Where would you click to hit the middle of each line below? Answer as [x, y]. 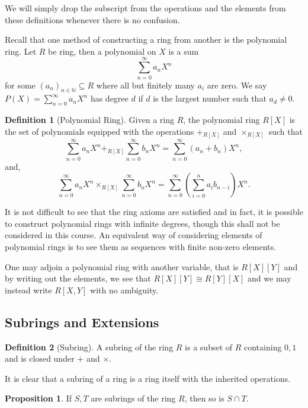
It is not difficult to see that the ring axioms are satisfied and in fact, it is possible [154, 212]
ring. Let [21, 51]
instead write [28, 290]
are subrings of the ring [133, 398]
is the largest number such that [210, 98]
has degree [109, 98]
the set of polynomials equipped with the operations [100, 131]
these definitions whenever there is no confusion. [92, 19]
